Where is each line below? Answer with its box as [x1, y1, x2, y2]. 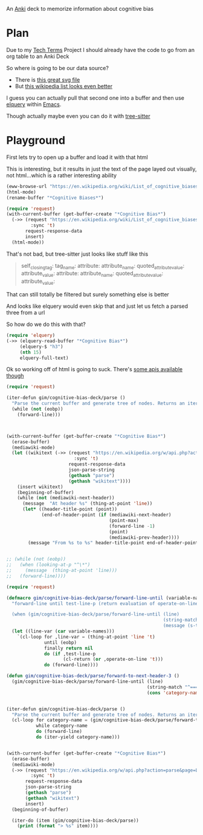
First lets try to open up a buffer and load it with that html [6, 154, 148, 161]
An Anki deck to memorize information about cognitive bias [6, 5, 154, 12]
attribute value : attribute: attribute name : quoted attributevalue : [21, 270, 164, 279]
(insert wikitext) [17, 484, 63, 490]
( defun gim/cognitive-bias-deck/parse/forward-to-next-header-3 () [6, 673, 180, 679]
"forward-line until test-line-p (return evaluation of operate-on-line [11, 600, 199, 606]
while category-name [36, 723, 88, 729]
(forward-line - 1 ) [109, 523, 155, 529]
